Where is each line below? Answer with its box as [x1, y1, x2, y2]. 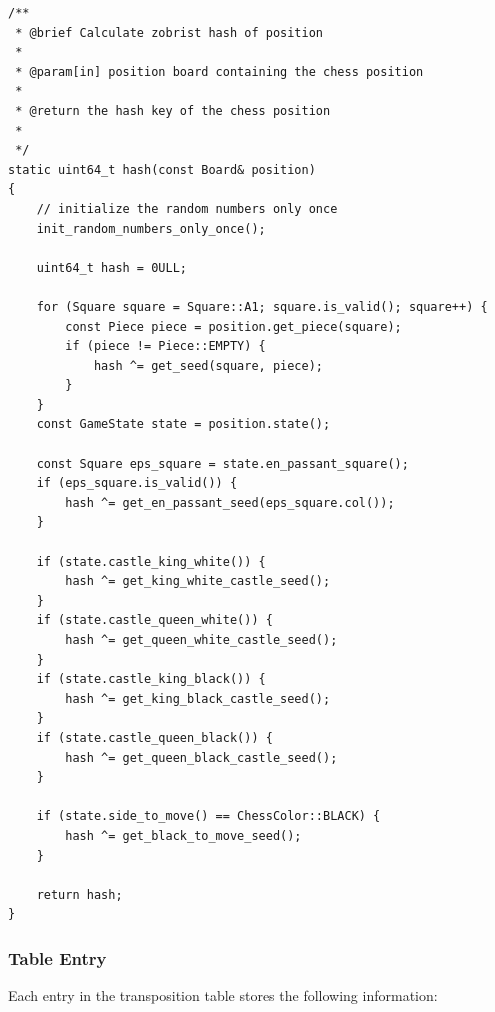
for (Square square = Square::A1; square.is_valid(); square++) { [36, 299, 488, 314]
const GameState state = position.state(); [36, 417, 331, 432]
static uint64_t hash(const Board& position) [8, 162, 316, 177]
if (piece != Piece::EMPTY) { [65, 339, 266, 354]
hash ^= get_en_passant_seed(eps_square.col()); [65, 495, 395, 510]
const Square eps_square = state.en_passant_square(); [36, 456, 409, 471]
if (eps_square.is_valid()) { [36, 476, 238, 491]
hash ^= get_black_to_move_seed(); [65, 828, 302, 843]
